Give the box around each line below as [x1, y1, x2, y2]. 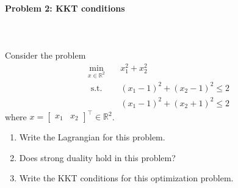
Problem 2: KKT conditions [5, 1, 125, 14]
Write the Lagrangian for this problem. [19, 131, 165, 143]
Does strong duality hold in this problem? [19, 151, 176, 164]
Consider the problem [5, 48, 86, 61]
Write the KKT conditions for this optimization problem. [19, 172, 234, 184]
